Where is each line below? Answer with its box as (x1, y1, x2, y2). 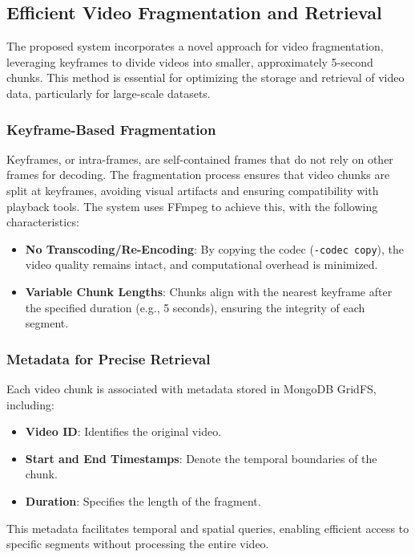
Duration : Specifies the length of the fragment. (25, 492, 261, 509)
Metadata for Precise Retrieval (6, 348, 211, 368)
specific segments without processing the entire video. (6, 535, 269, 552)
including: (6, 396, 54, 413)
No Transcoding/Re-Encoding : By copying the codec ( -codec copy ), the (25, 240, 405, 257)
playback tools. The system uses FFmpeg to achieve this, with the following (6, 197, 378, 214)
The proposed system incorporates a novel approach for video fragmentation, (6, 38, 384, 55)
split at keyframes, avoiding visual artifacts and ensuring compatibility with (6, 181, 379, 198)
